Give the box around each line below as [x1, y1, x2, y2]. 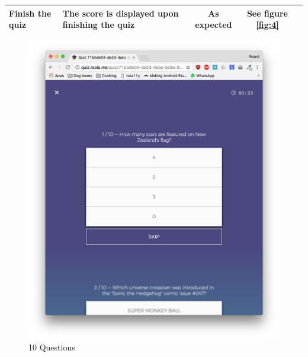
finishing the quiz [62, 18, 135, 31]
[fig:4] [256, 18, 279, 31]
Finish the [9, 7, 52, 19]
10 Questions [28, 341, 75, 353]
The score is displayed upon [62, 7, 179, 19]
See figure [246, 7, 288, 19]
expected [195, 18, 232, 31]
